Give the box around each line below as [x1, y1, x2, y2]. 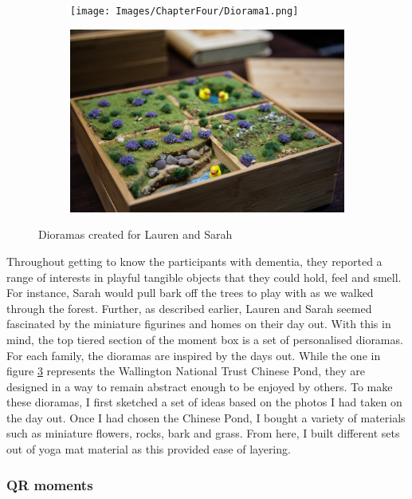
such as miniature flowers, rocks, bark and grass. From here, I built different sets [6, 425, 400, 442]
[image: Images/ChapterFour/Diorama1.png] [70, 6, 299, 17]
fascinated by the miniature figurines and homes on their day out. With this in [6, 315, 391, 332]
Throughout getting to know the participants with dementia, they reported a [6, 252, 383, 269]
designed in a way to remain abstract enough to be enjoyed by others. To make [6, 378, 393, 394]
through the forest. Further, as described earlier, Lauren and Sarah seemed [6, 299, 372, 316]
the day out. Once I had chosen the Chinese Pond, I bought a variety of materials [6, 409, 406, 426]
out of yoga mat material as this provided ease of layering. [6, 441, 291, 457]
